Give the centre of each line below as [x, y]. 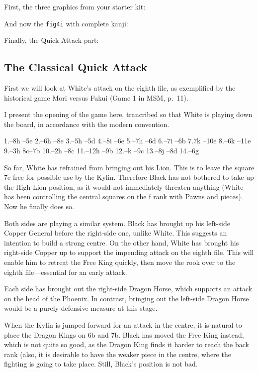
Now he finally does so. [39, 206]
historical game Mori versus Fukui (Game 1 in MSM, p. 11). [96, 97]
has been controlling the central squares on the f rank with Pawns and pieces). [124, 196]
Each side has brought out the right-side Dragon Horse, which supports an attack [128, 289]
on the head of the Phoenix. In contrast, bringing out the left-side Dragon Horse [127, 298]
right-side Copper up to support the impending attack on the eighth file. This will [129, 252]
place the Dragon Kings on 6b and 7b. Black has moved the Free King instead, [124, 334]
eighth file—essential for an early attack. [66, 272]
